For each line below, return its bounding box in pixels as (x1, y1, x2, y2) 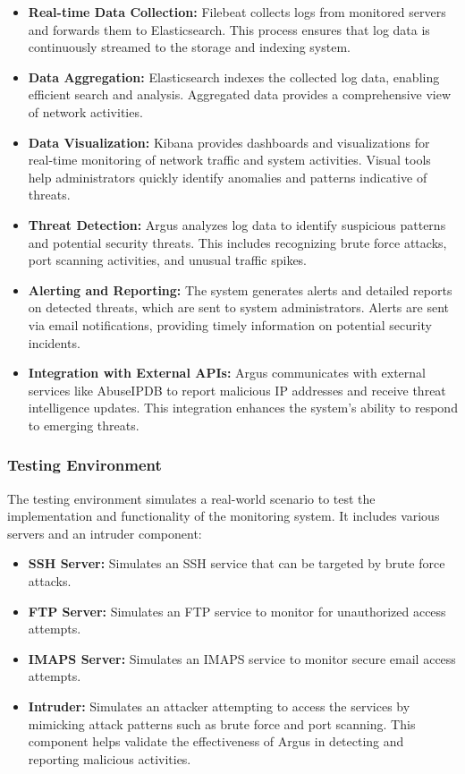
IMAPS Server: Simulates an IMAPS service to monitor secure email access (28, 649, 456, 668)
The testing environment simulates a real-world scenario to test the (7, 489, 376, 507)
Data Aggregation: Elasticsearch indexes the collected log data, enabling (28, 67, 440, 86)
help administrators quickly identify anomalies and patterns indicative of (28, 167, 427, 186)
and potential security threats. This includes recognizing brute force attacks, (28, 233, 447, 251)
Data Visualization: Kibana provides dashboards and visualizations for (28, 132, 430, 151)
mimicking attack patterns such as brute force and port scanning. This (28, 714, 416, 733)
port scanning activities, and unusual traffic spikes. (28, 251, 308, 269)
